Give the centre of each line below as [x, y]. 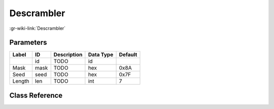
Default [128, 54]
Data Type [101, 54]
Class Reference [36, 95]
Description [68, 54]
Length [21, 81]
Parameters [28, 43]
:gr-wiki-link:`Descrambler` [38, 28]
